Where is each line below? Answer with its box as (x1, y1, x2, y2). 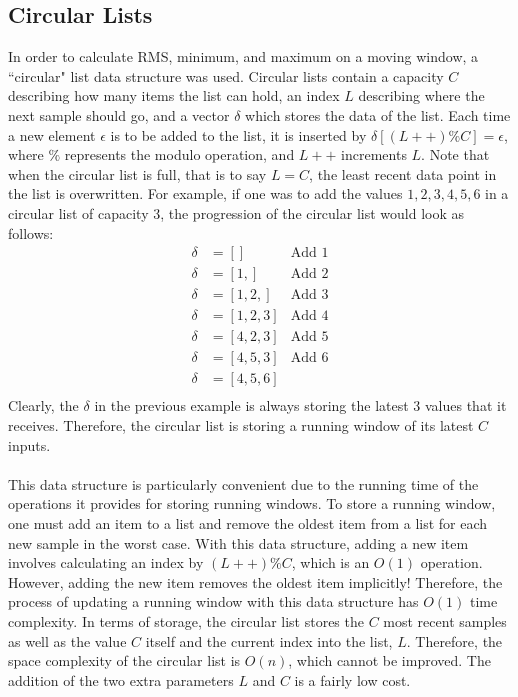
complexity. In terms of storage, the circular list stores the (8, 610, 364, 631)
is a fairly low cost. (294, 669, 411, 690)
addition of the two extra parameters (8, 669, 234, 690)
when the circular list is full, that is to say (8, 163, 267, 184)
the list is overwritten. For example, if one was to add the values (8, 183, 403, 204)
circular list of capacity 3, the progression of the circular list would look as (8, 202, 465, 223)
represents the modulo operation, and (64, 144, 295, 165)
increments (341, 144, 407, 165)
